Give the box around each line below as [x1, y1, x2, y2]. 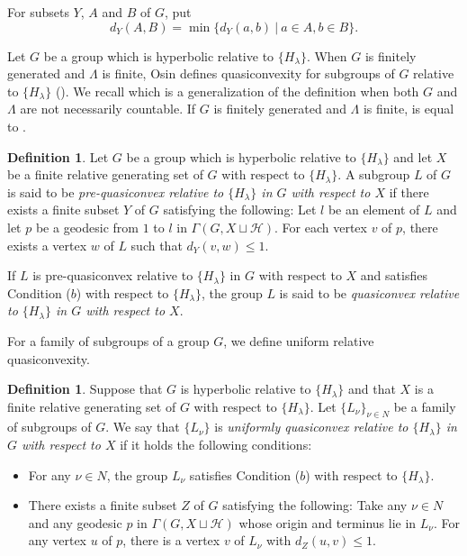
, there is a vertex [122, 531, 220, 550]
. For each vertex [274, 217, 367, 236]
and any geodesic [28, 513, 122, 532]
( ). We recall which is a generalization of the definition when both [55, 81, 419, 100]
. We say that [105, 417, 180, 436]
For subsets [7, 3, 69, 21]
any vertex [28, 531, 87, 550]
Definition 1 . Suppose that [7, 379, 163, 398]
